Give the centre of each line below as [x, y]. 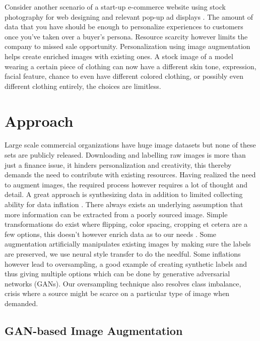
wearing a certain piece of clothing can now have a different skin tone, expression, [131, 66]
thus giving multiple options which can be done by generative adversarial [117, 274]
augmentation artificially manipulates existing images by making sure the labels [128, 244]
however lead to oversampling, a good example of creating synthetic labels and [126, 263]
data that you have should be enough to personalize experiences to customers [124, 27]
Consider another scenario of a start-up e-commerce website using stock [115, 7]
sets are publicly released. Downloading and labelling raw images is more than [125, 155]
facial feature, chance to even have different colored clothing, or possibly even [124, 76]
